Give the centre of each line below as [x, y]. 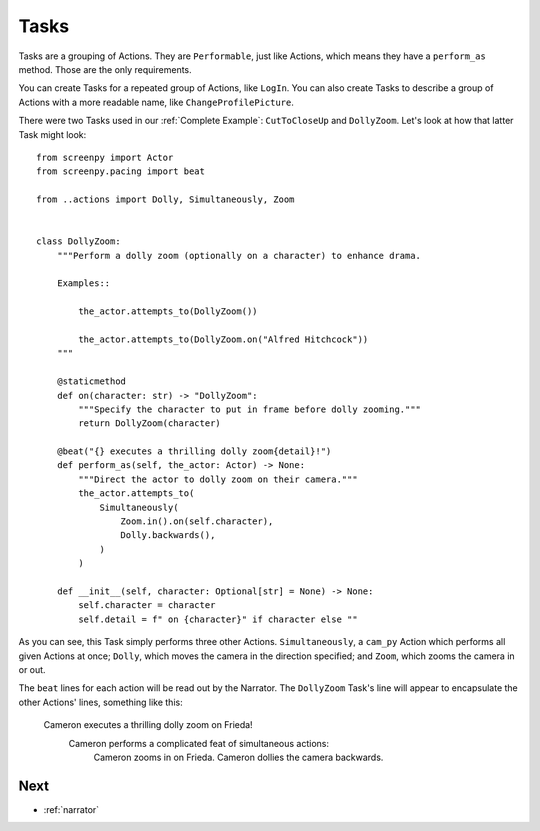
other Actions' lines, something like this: [101, 702]
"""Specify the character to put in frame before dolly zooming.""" [250, 409]
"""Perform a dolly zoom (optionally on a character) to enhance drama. [239, 255]
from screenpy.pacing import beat [120, 171]
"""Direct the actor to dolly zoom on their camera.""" [218, 479]
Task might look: [52, 134]
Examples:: [83, 283]
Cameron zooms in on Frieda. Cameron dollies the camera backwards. [238, 757]
